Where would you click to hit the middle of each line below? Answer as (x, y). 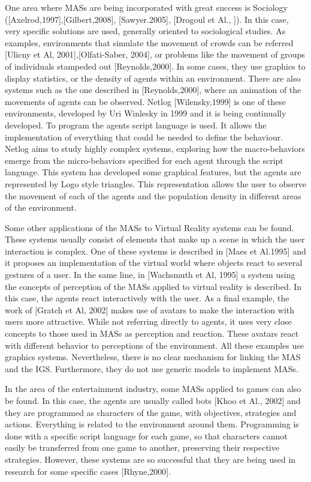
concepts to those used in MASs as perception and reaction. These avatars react (152, 333)
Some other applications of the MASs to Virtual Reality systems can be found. (150, 227)
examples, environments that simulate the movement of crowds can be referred (149, 42)
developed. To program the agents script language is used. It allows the (136, 125)
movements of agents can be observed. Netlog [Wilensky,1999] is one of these (146, 101)
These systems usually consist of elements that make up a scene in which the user (155, 239)
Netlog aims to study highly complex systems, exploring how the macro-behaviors (155, 149)
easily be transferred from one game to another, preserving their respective (142, 447)
